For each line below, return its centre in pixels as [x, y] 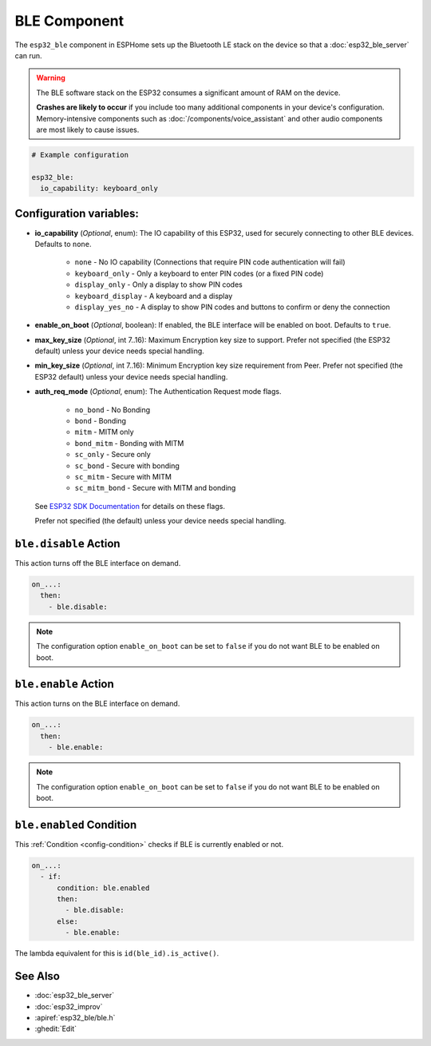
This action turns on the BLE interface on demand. [97, 704]
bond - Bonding [101, 421]
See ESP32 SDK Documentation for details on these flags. [130, 506]
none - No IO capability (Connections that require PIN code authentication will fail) [210, 262]
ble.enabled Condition [76, 824]
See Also [37, 976]
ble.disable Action [67, 543]
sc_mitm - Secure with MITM [123, 476]
